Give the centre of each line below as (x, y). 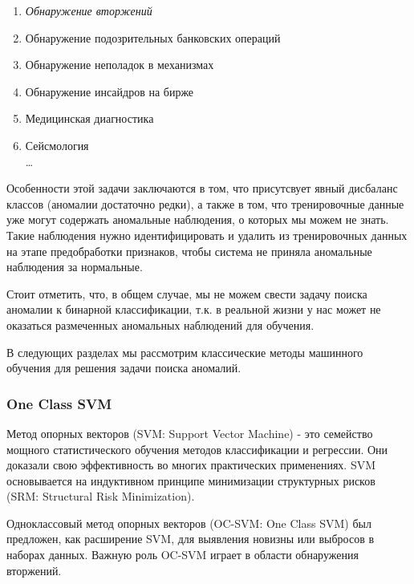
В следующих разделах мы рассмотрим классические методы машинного (185, 352)
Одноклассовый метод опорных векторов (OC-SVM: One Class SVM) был (189, 523)
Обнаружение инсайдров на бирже (110, 91)
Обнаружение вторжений (89, 10)
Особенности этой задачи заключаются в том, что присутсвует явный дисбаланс (202, 188)
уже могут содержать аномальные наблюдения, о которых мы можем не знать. (198, 219)
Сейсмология (57, 145)
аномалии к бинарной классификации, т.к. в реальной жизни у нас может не (194, 309)
